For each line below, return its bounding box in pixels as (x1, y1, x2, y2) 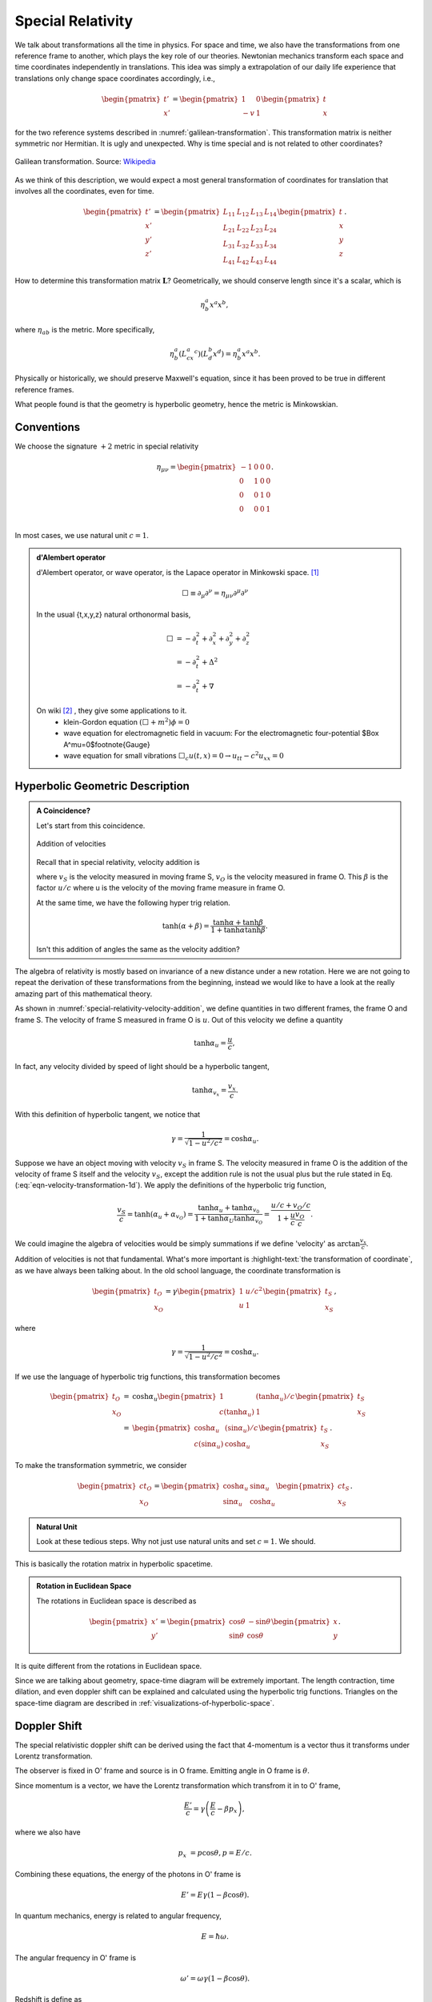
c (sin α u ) (194, 1439, 224, 1450)
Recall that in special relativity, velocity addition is (36, 857, 200, 866)
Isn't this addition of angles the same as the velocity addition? (36, 944, 240, 954)
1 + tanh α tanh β (210, 925, 266, 935)
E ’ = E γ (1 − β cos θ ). (180, 1890, 250, 1899)
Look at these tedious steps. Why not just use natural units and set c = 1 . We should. (36, 1537, 316, 1546)
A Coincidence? (36, 806, 91, 816)
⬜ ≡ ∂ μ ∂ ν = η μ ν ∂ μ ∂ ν (181, 587, 249, 600)
